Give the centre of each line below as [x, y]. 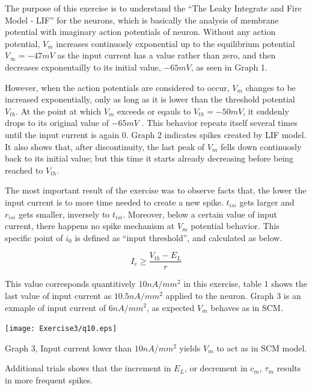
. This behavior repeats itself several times [219, 123]
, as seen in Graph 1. [229, 67]
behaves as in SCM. [247, 307]
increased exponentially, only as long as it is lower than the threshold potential [150, 99]
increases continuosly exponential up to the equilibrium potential [176, 43]
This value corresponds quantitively [70, 284]
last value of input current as [58, 295]
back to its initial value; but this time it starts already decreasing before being [149, 158]
